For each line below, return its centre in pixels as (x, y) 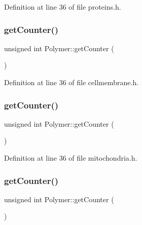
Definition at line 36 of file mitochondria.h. (71, 158)
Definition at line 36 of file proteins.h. (63, 7)
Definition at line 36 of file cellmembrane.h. (72, 82)
